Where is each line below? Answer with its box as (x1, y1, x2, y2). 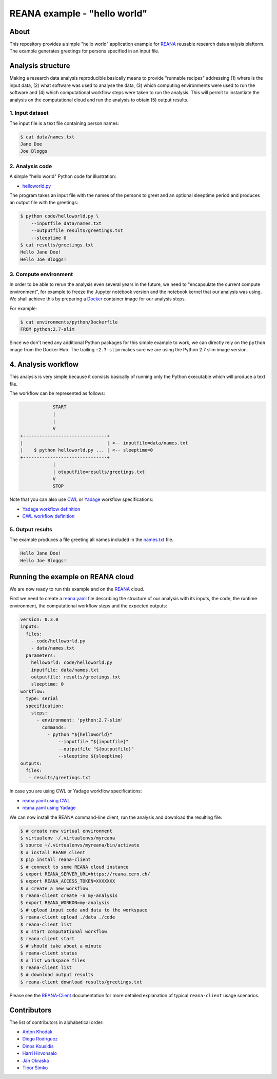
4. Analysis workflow (9, 360, 79, 369)
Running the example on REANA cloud (9, 572, 134, 581)
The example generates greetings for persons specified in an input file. (9, 48, 160, 54)
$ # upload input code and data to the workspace (20, 907, 148, 913)
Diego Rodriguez (22, 1036, 58, 1042)
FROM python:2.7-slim (20, 326, 75, 332)
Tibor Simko (22, 1065, 48, 1071)
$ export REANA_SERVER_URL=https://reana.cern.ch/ (20, 871, 151, 877)
